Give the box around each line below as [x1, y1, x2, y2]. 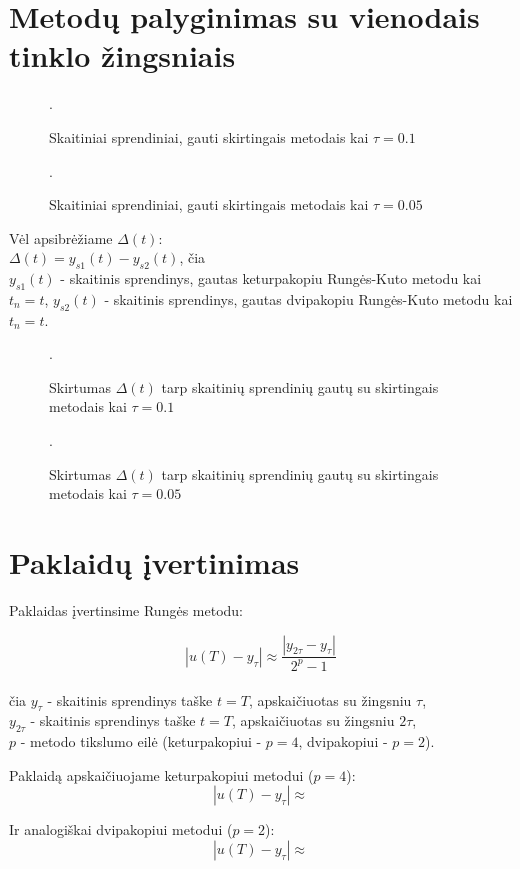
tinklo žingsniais [9, 35, 236, 76]
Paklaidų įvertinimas [9, 542, 300, 583]
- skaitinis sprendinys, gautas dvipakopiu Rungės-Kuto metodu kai [104, 288, 513, 309]
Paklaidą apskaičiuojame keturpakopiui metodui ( [9, 764, 314, 785]
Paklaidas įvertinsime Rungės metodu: [9, 599, 243, 620]
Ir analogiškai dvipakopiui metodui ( [9, 819, 233, 840]
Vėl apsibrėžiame [9, 227, 113, 248]
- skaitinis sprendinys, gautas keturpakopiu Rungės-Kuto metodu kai [60, 268, 482, 289]
